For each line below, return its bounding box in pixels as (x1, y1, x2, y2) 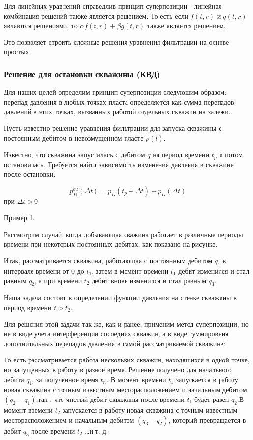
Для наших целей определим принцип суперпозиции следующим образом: (4, 87, 227, 97)
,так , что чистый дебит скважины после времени (36, 394, 185, 404)
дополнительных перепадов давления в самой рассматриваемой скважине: (4, 338, 225, 348)
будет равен (194, 394, 229, 404)
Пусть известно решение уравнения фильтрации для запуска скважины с (4, 122, 222, 133)
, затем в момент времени (92, 265, 169, 276)
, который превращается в (168, 414, 246, 425)
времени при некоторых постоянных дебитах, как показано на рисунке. (4, 239, 218, 249)
